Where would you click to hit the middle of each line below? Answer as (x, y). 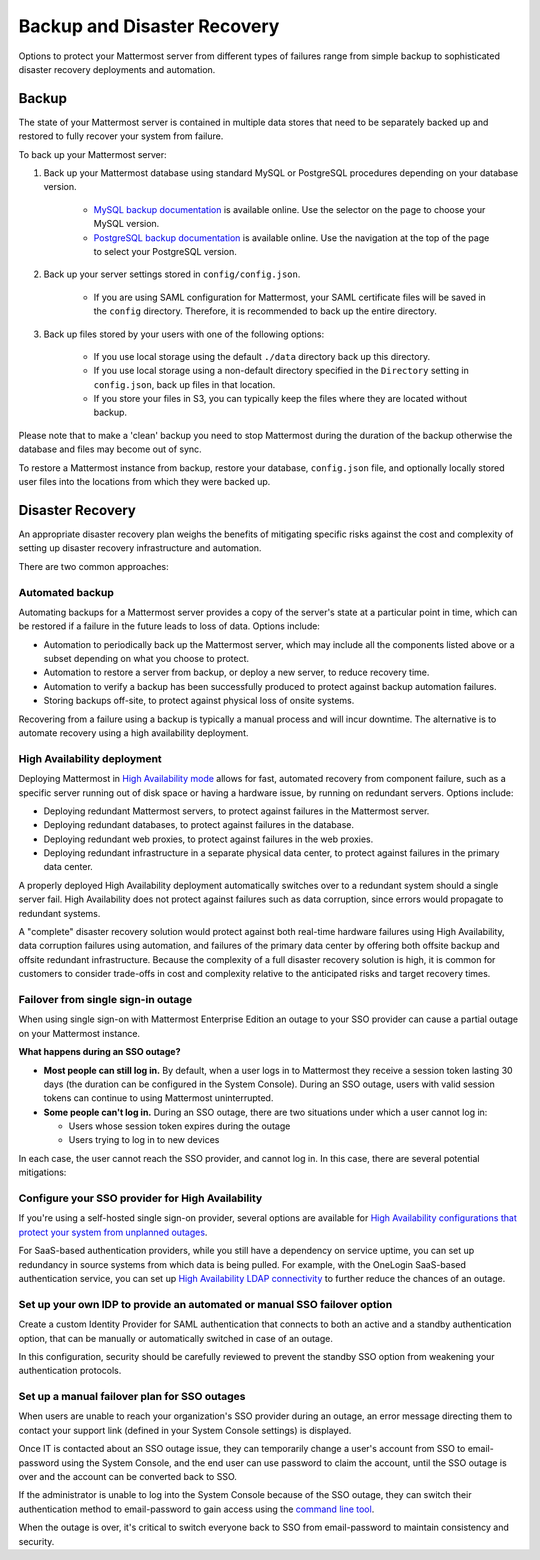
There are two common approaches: (93, 566)
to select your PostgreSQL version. (165, 251)
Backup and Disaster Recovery (149, 26)
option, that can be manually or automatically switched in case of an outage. (176, 1338)
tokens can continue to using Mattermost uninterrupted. (158, 1098)
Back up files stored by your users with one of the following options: (184, 334)
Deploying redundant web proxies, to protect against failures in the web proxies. (208, 839)
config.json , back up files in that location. (184, 384)
